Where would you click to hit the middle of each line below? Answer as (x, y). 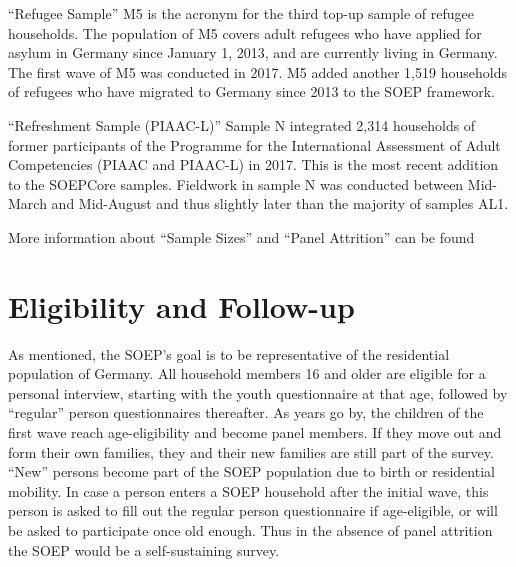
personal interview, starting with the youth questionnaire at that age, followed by (258, 392)
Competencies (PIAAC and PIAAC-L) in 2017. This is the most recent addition (253, 164)
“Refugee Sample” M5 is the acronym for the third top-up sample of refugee (241, 13)
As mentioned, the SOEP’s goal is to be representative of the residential (229, 353)
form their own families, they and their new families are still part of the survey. (251, 451)
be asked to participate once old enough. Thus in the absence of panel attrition (250, 530)
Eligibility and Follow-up (181, 305)
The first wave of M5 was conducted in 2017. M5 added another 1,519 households (257, 71)
